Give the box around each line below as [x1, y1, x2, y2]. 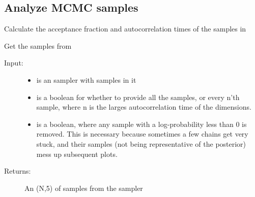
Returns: [4, 166, 31, 176]
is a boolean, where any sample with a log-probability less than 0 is [36, 118, 247, 129]
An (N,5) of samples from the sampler [24, 182, 143, 193]
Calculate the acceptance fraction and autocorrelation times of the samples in [4, 23, 246, 34]
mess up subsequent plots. [36, 148, 118, 159]
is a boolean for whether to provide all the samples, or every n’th [36, 91, 240, 102]
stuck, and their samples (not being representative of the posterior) [36, 138, 246, 149]
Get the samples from [4, 40, 72, 51]
